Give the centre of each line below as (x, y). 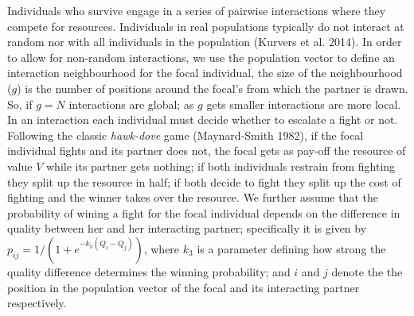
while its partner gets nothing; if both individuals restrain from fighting (221, 166)
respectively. (37, 303)
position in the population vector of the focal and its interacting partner (184, 287)
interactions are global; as (131, 104)
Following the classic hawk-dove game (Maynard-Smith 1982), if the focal (186, 135)
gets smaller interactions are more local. (304, 104)
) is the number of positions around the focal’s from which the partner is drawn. (213, 88)
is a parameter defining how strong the (291, 248)
